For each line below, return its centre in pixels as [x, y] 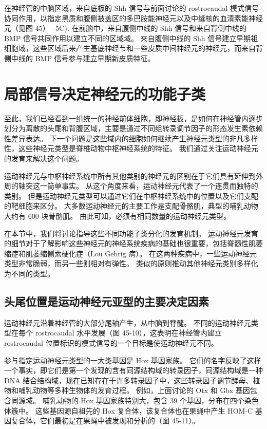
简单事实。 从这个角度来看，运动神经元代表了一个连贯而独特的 [152, 186]
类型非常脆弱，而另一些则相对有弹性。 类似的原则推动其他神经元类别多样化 [131, 263]
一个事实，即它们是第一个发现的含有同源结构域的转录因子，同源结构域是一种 [133, 370]
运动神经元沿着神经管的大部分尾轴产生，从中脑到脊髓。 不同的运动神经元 [128, 322]
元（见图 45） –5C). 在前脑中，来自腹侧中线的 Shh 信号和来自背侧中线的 [126, 28]
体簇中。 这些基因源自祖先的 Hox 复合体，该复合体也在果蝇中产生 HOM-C [129, 410]
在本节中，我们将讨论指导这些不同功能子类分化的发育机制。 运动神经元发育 [131, 233]
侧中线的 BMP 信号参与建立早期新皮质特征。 [80, 58]
